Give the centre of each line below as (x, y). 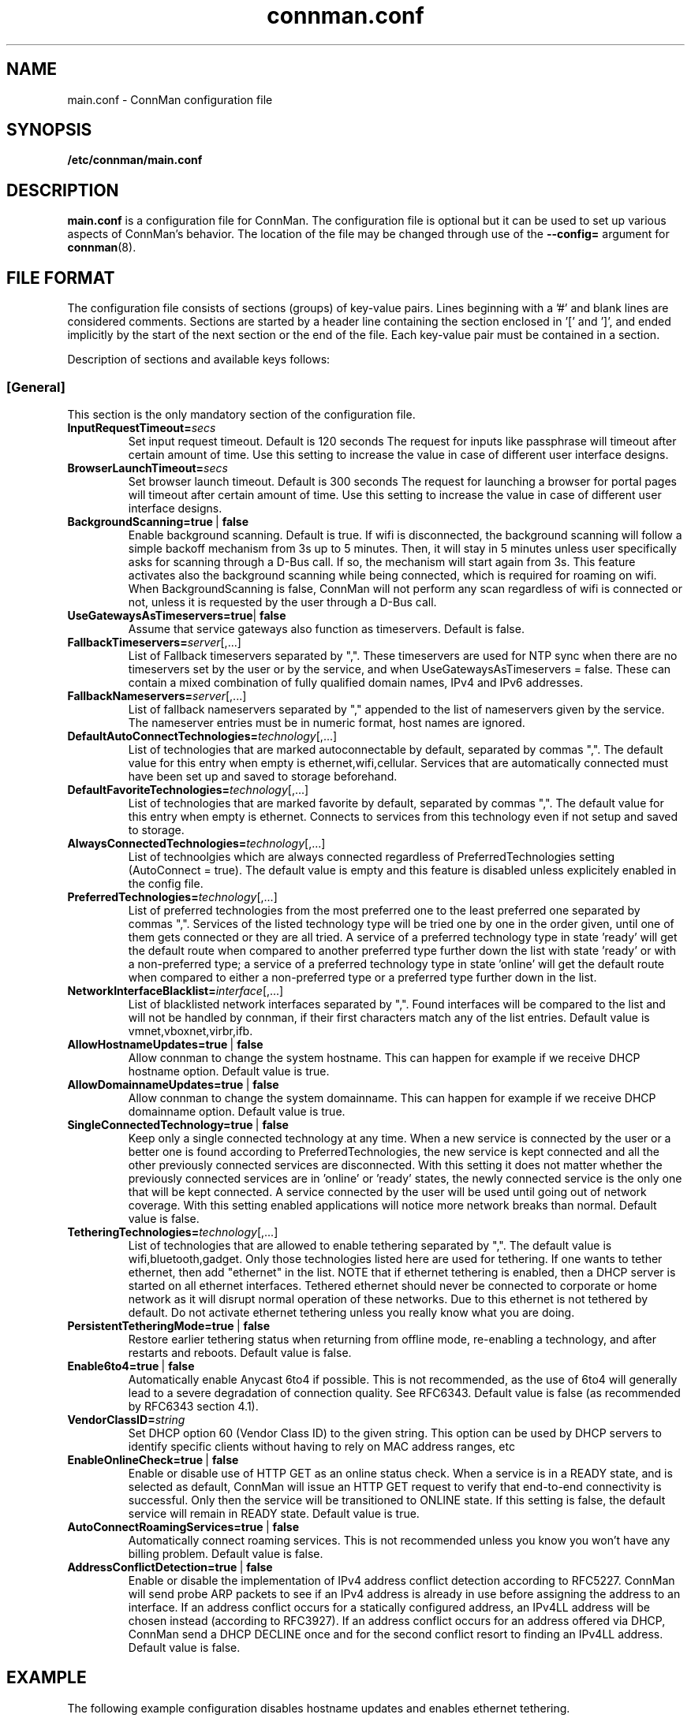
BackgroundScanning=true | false (158, 521)
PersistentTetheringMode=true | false (168, 1325)
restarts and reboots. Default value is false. (240, 1352)
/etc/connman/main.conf (135, 160)
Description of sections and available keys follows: (199, 360)
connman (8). (102, 248)
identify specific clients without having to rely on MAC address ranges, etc (321, 1446)
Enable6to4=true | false (131, 1366)
